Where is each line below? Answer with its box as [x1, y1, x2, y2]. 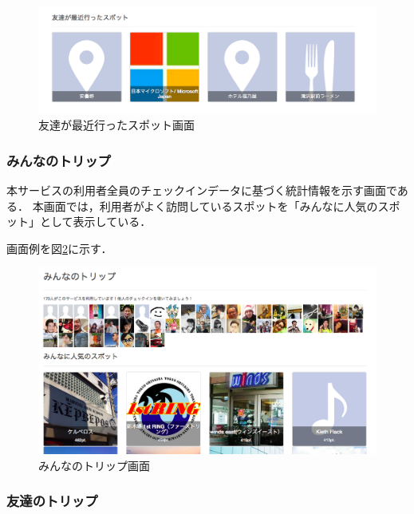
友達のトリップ [6, 491, 98, 511]
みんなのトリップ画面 [38, 457, 150, 473]
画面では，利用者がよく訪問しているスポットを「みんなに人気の [43, 197, 378, 214]
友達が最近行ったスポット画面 [38, 117, 195, 133]
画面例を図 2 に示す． [6, 239, 112, 256]
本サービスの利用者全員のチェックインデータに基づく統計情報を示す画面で [6, 181, 397, 198]
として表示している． [39, 213, 152, 230]
